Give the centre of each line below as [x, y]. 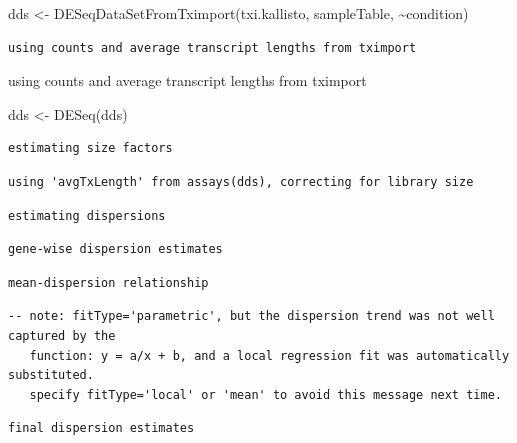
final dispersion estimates [101, 428]
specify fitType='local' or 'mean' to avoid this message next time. [265, 394]
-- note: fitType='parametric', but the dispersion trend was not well [251, 316]
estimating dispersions [87, 215]
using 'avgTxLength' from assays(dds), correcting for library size [241, 181]
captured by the [62, 335]
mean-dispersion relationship [108, 282]
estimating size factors [90, 148]
